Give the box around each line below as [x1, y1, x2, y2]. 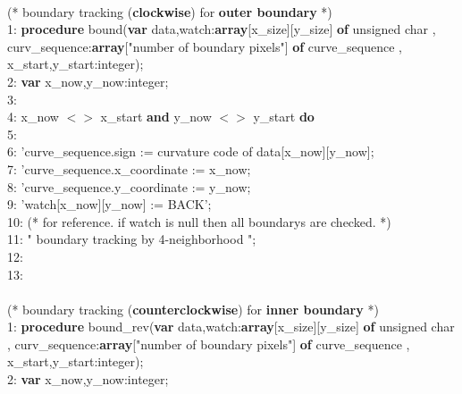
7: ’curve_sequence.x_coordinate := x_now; [7, 159, 251, 178]
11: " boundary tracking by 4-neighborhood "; [7, 230, 256, 248]
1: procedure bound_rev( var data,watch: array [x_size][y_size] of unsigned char [7, 317, 455, 336]
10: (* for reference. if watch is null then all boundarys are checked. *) [7, 212, 391, 231]
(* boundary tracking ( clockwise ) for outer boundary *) [7, 2, 332, 21]
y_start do [253, 107, 315, 126]
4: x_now [7, 107, 59, 126]
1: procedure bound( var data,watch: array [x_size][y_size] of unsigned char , [7, 20, 436, 38]
